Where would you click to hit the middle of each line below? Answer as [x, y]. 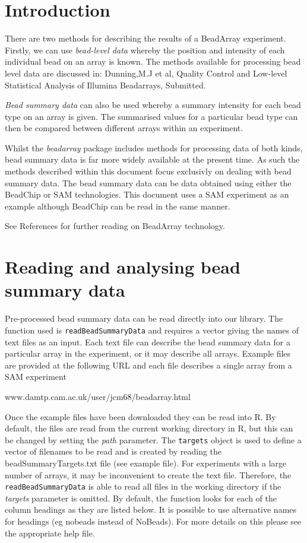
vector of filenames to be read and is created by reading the [113, 451]
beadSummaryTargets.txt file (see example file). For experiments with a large [146, 463]
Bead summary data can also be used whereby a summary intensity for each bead [153, 105]
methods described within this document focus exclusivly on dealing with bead [148, 171]
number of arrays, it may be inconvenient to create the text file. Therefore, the [148, 474]
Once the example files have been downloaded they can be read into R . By [140, 416]
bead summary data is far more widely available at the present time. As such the [152, 159]
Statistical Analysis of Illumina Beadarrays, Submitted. [105, 85]
